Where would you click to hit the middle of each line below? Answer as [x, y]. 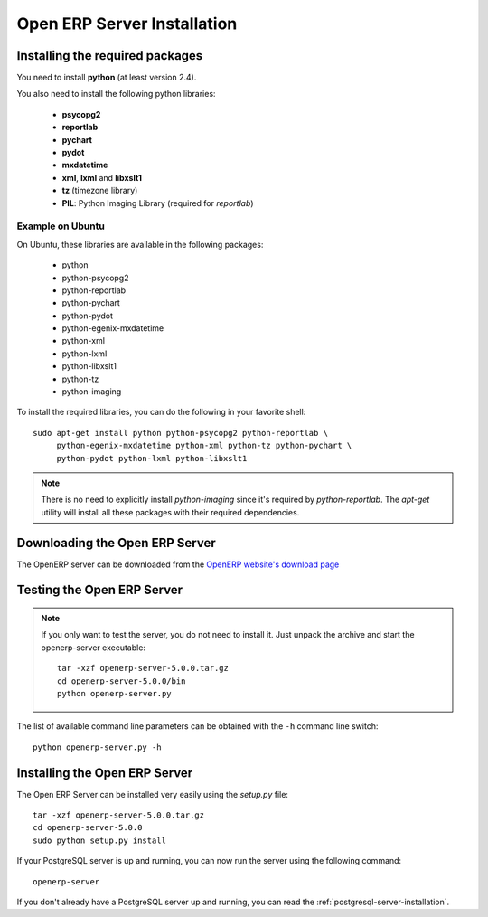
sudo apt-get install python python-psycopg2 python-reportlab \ [181, 433]
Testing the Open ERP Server [100, 590]
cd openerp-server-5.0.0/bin [122, 681]
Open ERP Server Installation [127, 24]
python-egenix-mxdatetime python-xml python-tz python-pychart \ [204, 446]
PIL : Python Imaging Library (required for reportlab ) [158, 203]
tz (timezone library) [100, 191]
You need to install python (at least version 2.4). [107, 78]
